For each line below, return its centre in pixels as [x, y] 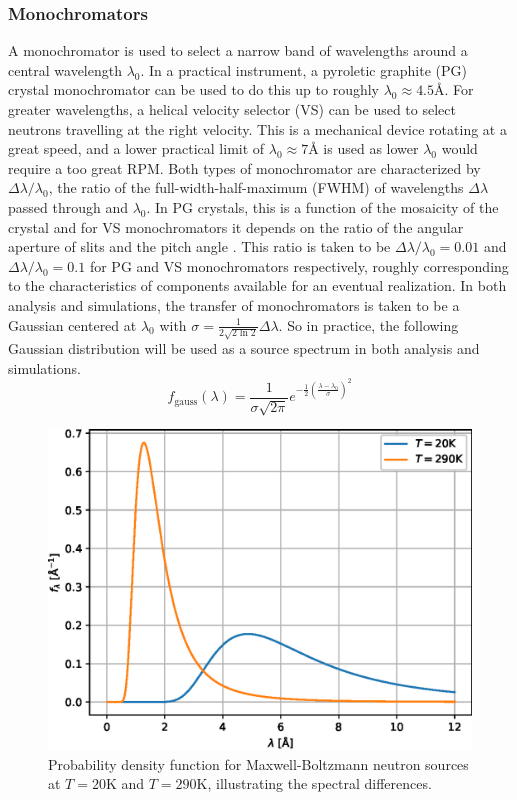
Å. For [454, 89]
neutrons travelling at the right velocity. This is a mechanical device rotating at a [257, 128]
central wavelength [65, 69]
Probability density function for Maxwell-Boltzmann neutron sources [258, 763]
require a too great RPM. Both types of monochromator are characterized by [244, 167]
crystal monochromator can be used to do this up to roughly [194, 89]
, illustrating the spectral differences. [319, 783]
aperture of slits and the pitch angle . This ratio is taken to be [199, 246]
